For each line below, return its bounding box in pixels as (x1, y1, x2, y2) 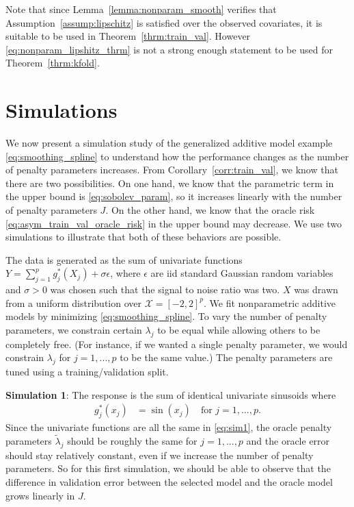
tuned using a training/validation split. (5, 364, 169, 379)
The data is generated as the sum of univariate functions (5, 252, 243, 267)
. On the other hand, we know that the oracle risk (105, 203, 315, 217)
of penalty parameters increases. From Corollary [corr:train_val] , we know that (5, 162, 338, 177)
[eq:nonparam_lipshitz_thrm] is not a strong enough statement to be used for (5, 42, 333, 56)
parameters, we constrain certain (5, 323, 142, 337)
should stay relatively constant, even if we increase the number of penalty (5, 447, 314, 462)
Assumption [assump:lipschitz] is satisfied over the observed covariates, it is (5, 15, 323, 29)
